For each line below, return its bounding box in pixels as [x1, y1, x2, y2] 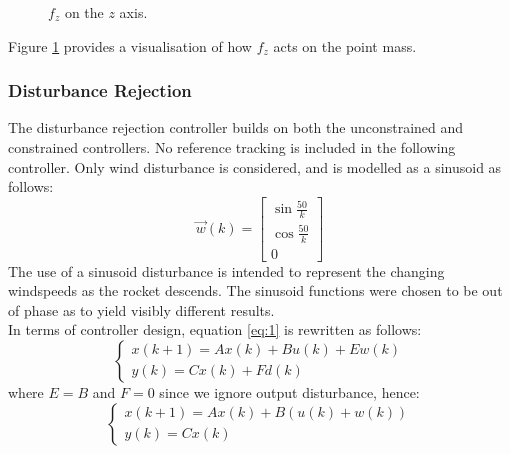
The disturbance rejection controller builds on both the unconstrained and [8, 117, 464, 138]
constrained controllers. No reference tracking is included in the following [8, 137, 456, 157]
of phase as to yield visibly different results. [8, 299, 275, 320]
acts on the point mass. [273, 35, 417, 56]
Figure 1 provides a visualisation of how [8, 35, 252, 56]
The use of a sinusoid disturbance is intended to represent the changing [8, 260, 445, 281]
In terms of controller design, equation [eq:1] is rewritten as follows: [8, 319, 422, 340]
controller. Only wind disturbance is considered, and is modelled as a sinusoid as [8, 156, 502, 177]
